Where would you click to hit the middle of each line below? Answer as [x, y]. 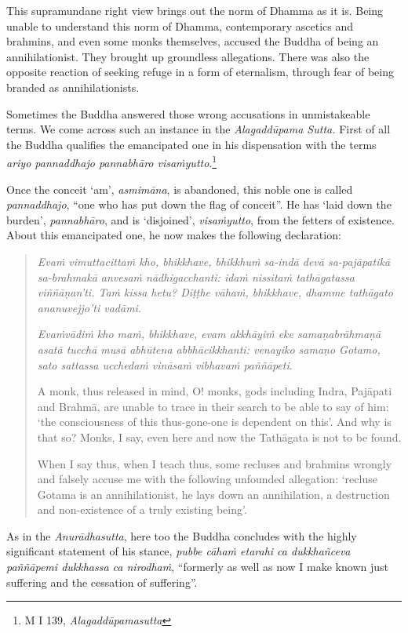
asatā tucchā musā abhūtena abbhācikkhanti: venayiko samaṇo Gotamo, [209, 349]
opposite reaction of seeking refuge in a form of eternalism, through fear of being [200, 72]
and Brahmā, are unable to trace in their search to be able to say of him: [213, 406]
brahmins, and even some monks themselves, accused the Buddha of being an [193, 41]
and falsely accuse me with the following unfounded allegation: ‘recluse [207, 479]
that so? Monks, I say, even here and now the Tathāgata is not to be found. [219, 437]
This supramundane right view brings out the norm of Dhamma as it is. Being [195, 10]
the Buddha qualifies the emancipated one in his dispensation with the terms [191, 144]
